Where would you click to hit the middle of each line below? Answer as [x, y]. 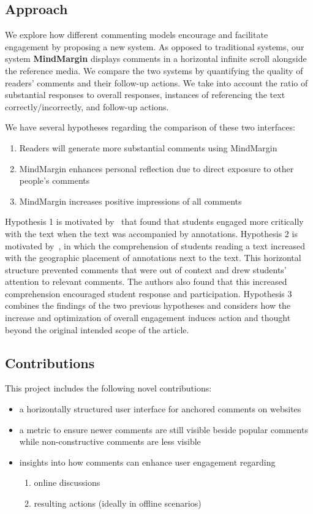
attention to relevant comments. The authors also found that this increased [146, 282]
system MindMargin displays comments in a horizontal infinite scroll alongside [156, 59]
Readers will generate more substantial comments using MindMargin [148, 147]
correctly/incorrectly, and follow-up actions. [87, 106]
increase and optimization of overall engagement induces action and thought [148, 318]
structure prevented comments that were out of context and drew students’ [146, 269]
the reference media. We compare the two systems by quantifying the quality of [154, 70]
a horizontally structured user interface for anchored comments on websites [160, 409]
